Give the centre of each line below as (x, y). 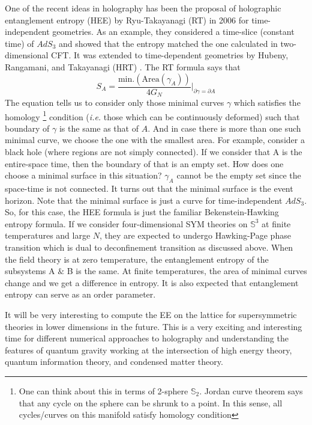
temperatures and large (48, 235)
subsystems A (30, 271)
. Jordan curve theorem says (251, 390)
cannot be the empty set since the (239, 175)
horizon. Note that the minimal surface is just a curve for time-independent (144, 200)
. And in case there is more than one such (224, 128)
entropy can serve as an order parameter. (80, 294)
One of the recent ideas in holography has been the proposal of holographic (143, 8)
